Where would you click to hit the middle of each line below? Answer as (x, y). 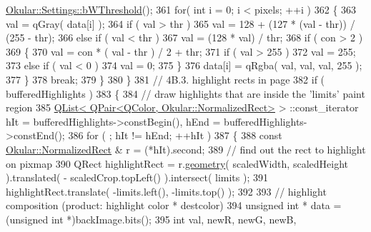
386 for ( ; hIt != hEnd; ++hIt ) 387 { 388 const (175, 135)
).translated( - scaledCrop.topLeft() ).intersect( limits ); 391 (137, 177)
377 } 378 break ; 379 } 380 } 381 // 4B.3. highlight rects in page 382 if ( (165, 79)
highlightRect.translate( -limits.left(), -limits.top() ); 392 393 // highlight (166, 191)
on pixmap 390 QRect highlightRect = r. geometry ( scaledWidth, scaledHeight (177, 163)
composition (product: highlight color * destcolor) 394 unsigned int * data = (174, 205)
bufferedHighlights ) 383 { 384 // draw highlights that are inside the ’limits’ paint (185, 93)
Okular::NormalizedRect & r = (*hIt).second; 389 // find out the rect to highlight (186, 149)
